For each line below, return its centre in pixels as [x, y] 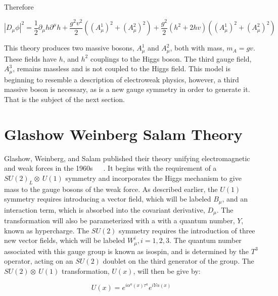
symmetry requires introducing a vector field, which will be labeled [108, 199]
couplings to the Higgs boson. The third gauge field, [171, 58]
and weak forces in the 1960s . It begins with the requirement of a [110, 168]
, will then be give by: [167, 270]
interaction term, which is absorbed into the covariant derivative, [105, 209]
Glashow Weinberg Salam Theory [123, 134]
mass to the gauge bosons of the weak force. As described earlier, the [111, 189]
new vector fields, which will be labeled [65, 240]
